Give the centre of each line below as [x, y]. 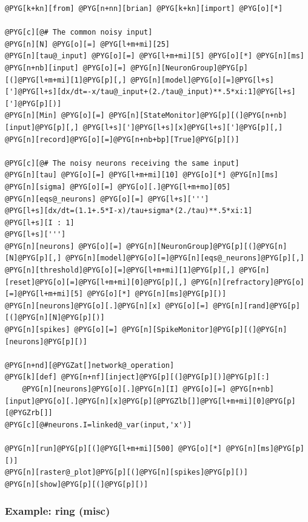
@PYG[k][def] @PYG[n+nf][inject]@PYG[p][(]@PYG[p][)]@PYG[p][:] [137, 377]
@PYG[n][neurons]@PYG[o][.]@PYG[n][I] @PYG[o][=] [124, 389]
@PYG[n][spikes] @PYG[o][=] [62, 330]
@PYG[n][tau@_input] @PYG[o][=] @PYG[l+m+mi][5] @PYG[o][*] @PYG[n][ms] [155, 56]
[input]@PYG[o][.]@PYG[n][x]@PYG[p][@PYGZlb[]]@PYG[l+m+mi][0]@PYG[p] [150, 401]
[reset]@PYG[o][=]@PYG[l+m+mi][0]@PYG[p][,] [96, 282]
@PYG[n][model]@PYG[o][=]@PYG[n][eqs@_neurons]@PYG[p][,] [185, 258]
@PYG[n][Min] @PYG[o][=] [55, 116]
